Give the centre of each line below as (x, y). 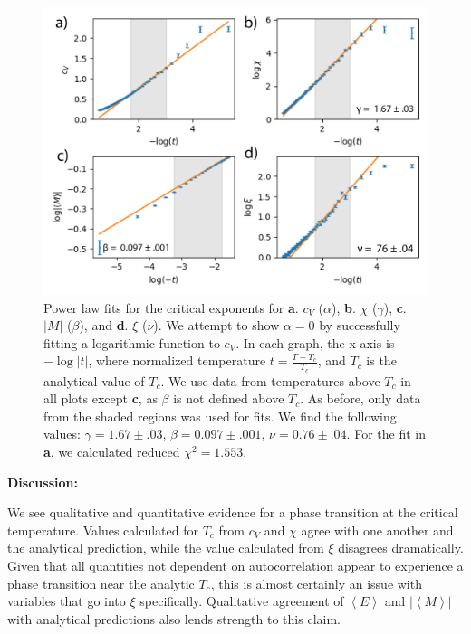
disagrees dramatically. (401, 548)
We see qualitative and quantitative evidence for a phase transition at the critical (233, 512)
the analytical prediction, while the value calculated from (166, 548)
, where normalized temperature (177, 360)
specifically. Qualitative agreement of (242, 601)
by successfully (360, 325)
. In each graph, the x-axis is (315, 342)
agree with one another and (377, 530)
